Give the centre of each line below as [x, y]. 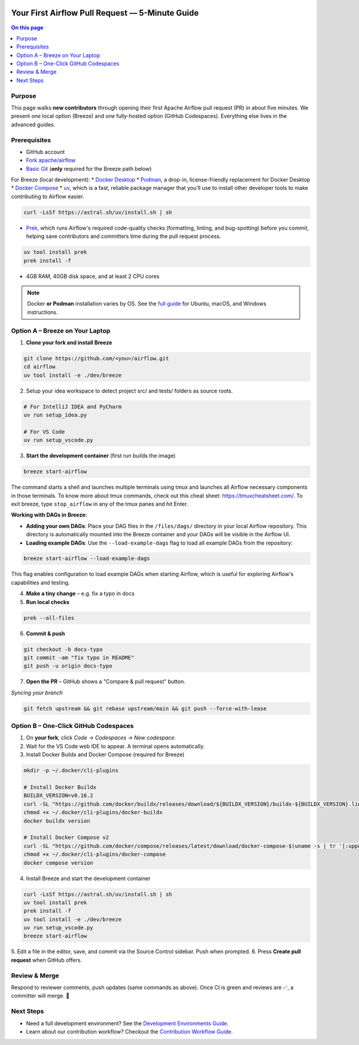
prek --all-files [49, 618]
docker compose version [59, 863]
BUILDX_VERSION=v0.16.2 [59, 796]
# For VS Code [44, 432]
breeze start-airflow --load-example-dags [87, 558]
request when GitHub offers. [46, 960]
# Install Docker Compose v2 [66, 838]
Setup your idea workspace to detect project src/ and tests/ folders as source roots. [130, 391]
